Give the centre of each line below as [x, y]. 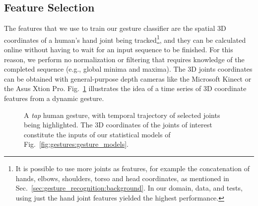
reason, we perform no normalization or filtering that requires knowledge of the [124, 59]
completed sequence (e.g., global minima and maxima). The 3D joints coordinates [128, 69]
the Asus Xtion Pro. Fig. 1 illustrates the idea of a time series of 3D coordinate [125, 88]
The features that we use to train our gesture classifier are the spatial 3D [115, 28]
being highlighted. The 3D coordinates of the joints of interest [118, 125]
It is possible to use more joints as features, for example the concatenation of [132, 168]
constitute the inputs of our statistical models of [97, 134]
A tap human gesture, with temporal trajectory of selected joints [122, 115]
